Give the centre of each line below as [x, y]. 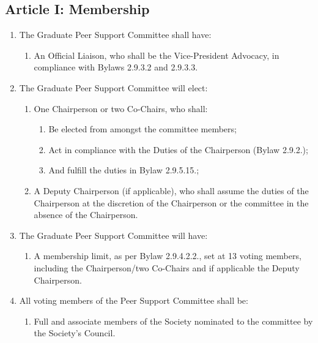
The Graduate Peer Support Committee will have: [113, 235]
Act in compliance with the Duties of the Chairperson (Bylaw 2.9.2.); [178, 149]
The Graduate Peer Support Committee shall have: [115, 35]
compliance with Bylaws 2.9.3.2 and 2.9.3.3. [116, 67]
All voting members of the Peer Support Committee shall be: [134, 300]
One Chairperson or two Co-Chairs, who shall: [121, 108]
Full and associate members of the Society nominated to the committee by [173, 321]
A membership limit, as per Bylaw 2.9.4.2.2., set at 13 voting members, [168, 256]
